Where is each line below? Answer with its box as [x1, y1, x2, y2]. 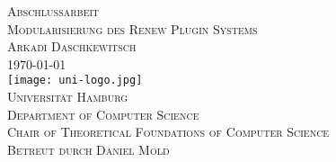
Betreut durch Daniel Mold [7, 139, 170, 158]
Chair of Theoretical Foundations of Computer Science [7, 122, 330, 141]
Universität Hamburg [7, 87, 128, 106]
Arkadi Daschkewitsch [7, 37, 137, 56]
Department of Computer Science [7, 104, 199, 123]
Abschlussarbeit [7, 2, 100, 20]
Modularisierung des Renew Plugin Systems [7, 19, 258, 38]
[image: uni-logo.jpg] [7, 74, 143, 87]
